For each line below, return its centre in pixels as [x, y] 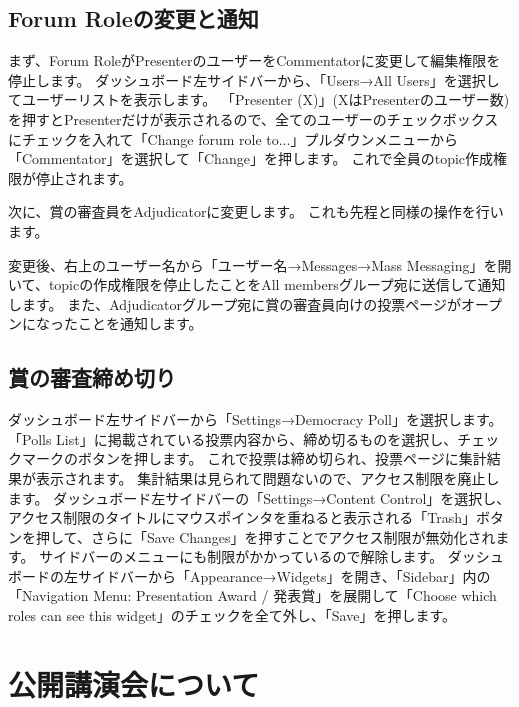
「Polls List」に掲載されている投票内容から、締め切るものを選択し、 [233, 438]
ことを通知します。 [140, 323]
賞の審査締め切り [92, 377]
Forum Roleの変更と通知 [133, 18]
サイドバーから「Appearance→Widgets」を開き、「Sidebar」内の [284, 575]
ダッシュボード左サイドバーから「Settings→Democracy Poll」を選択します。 [255, 419]
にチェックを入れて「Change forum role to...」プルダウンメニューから [233, 138]
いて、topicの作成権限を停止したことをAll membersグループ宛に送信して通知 [257, 284]
